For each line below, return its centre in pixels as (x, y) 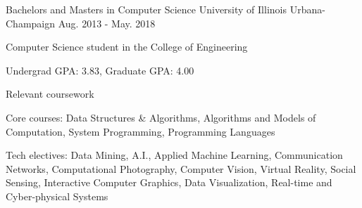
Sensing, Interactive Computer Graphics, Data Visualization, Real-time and (169, 182)
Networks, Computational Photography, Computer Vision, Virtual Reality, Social (181, 168)
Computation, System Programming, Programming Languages (141, 131)
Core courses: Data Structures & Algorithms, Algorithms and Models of (161, 117)
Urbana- (307, 9)
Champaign (31, 23)
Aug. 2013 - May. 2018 (107, 23)
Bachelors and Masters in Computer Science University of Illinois (146, 9)
